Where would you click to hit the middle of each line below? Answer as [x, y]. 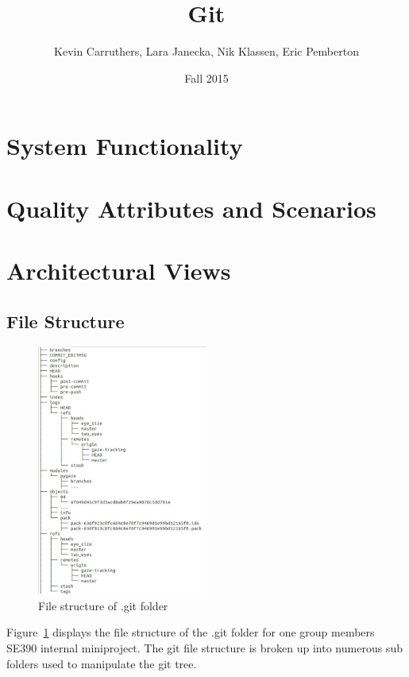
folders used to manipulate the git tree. [102, 663]
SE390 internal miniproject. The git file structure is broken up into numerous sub [204, 647]
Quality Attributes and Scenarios [191, 208]
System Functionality [125, 146]
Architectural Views [119, 271]
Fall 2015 [206, 77]
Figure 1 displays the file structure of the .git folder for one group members [191, 632]
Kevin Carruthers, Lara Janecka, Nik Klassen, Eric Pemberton [206, 51]
